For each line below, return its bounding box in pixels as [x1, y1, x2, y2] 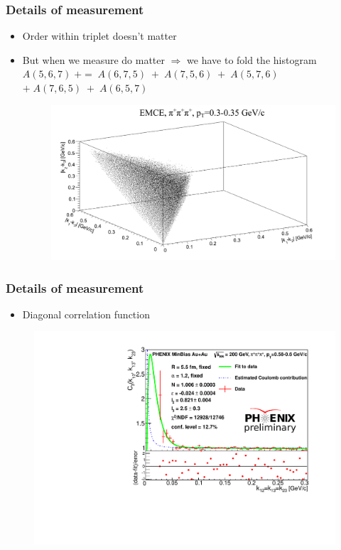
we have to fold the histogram [187, 52, 317, 67]
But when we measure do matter [22, 52, 165, 67]
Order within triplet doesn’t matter [22, 28, 177, 43]
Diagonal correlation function [22, 306, 150, 321]
